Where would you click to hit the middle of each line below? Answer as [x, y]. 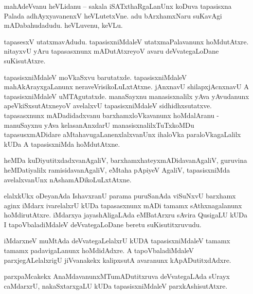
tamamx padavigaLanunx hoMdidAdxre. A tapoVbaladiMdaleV [99, 250]
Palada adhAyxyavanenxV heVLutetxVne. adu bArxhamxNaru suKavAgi [113, 15]
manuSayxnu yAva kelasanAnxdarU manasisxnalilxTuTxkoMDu [99, 125]
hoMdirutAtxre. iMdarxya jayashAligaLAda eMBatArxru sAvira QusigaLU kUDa [126, 215]
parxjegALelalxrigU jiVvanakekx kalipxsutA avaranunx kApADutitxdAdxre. [117, 260]
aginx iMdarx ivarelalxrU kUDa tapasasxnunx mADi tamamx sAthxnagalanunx [123, 205]
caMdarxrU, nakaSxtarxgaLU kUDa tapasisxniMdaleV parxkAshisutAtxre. [116, 285]
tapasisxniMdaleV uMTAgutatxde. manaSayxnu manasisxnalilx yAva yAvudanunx [126, 96]
